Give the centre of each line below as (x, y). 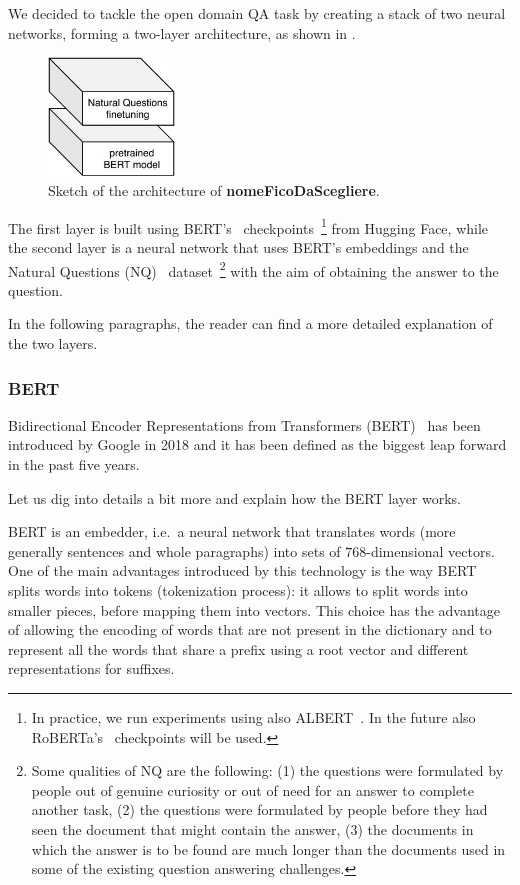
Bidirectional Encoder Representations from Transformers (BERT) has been (244, 424)
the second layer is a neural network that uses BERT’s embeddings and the (238, 247)
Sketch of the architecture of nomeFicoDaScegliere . (214, 190)
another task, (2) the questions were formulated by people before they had (259, 809)
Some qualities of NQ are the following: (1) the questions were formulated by (267, 770)
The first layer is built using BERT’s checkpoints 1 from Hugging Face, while (248, 226)
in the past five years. (74, 464)
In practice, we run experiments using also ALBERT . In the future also (253, 717)
